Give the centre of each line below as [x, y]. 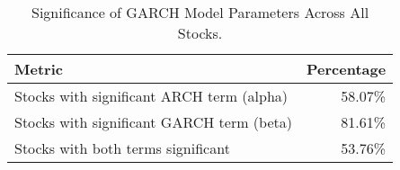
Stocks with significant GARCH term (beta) [153, 122]
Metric [39, 69]
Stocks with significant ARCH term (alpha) [151, 96]
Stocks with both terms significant [122, 148]
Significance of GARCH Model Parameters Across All [200, 12]
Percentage [347, 69]
